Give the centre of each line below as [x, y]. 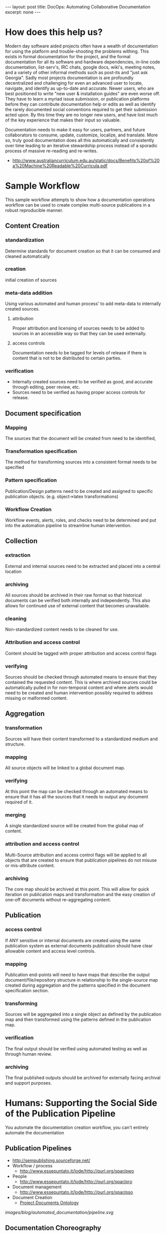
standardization [25, 240]
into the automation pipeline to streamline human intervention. [68, 526]
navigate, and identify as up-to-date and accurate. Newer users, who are [80, 88]
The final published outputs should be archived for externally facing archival [83, 1077]
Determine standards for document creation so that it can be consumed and [83, 251]
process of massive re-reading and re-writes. [52, 151]
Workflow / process [32, 1165]
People [20, 1176]
